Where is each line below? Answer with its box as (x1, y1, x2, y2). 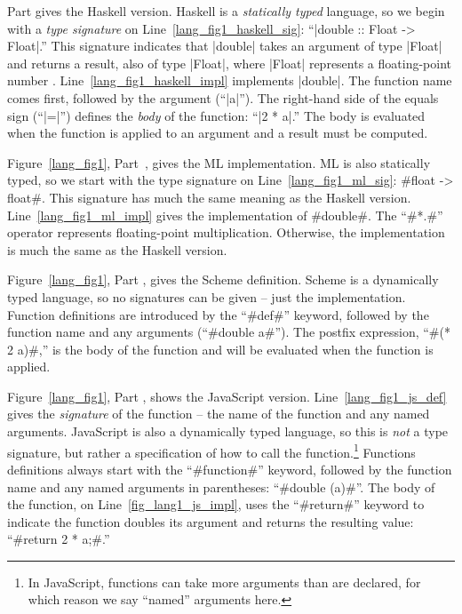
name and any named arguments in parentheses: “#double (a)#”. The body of (7, 477, 435, 496)
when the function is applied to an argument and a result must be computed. (7, 124, 428, 142)
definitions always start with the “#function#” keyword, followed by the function (7, 459, 452, 478)
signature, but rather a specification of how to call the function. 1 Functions (7, 440, 416, 461)
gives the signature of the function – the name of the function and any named (7, 404, 430, 423)
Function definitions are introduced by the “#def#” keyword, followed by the (7, 305, 429, 323)
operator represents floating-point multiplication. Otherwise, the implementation (7, 223, 445, 242)
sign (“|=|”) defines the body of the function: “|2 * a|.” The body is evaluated (7, 106, 426, 124)
